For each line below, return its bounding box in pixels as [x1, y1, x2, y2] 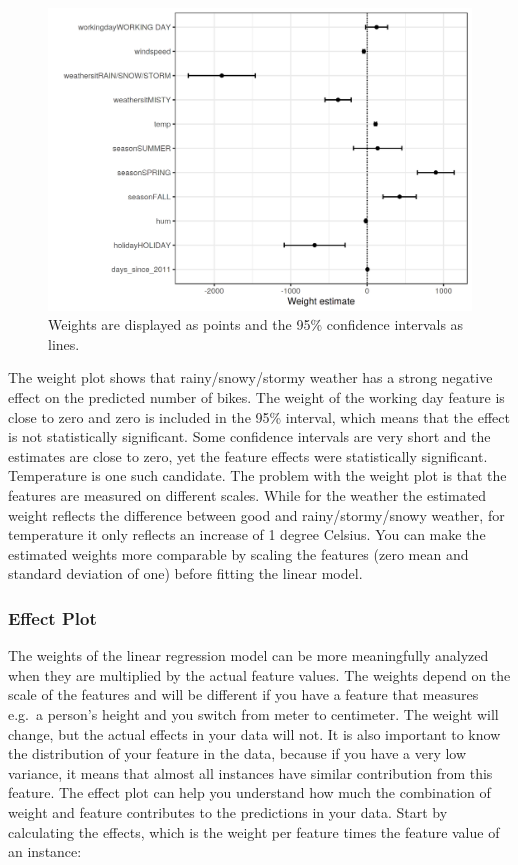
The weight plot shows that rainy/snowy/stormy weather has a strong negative [8, 367, 493, 388]
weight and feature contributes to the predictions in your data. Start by [8, 801, 448, 822]
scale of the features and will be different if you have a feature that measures [8, 684, 479, 705]
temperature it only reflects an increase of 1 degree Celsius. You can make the [8, 524, 486, 545]
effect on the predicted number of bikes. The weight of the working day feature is [8, 387, 505, 408]
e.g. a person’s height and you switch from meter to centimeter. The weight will [8, 703, 499, 724]
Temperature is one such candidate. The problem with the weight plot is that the [8, 465, 507, 486]
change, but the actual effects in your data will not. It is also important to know [8, 723, 501, 744]
